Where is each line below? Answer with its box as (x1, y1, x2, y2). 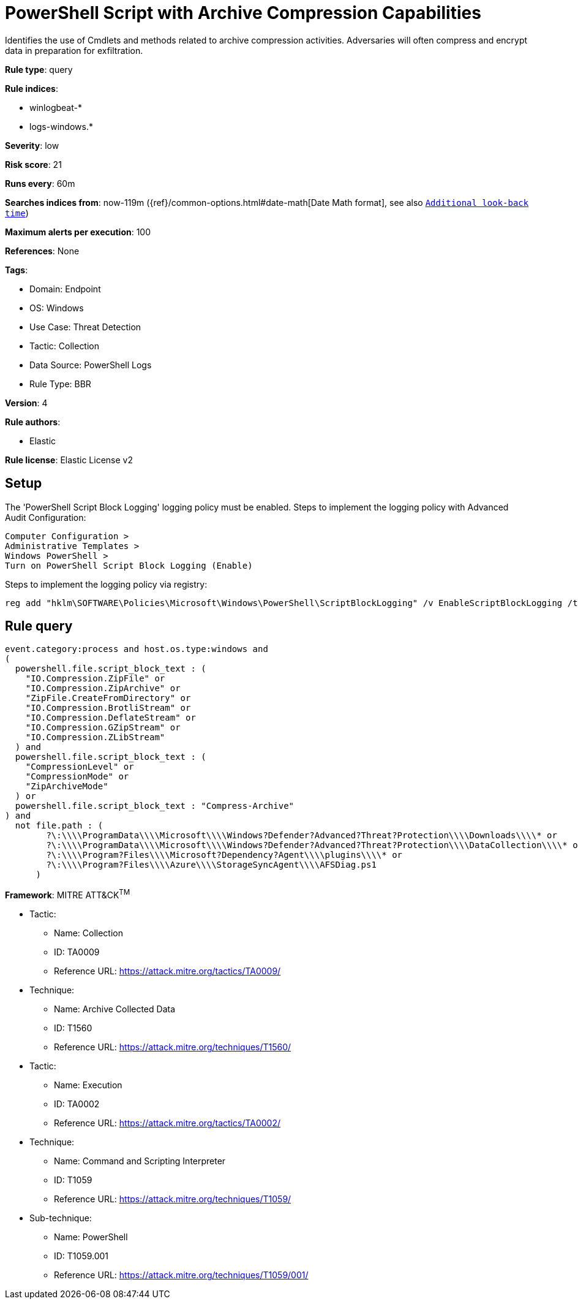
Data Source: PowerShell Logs (29, 359, 152, 370)
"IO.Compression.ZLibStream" (25, 732, 165, 743)
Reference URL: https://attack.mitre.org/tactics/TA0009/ (54, 966, 281, 977)
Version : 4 (5, 397, 48, 408)
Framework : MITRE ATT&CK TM (5, 888, 130, 901)
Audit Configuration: (5, 512, 86, 523)
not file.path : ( (15, 821, 103, 831)
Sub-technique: (29, 1213, 92, 1224)
